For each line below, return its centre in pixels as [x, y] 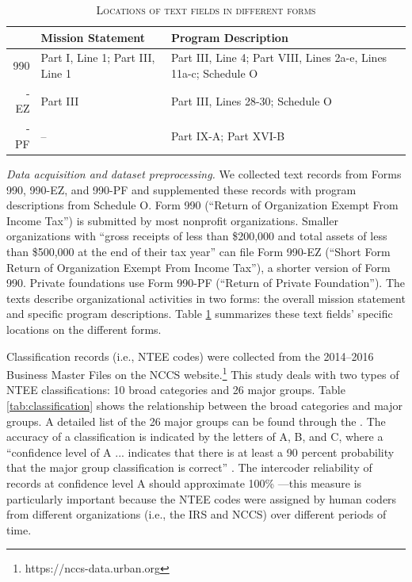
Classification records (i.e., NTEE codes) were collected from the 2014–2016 [190, 356]
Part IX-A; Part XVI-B [228, 136]
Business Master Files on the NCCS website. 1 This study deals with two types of [203, 373]
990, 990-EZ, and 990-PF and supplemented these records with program [181, 189]
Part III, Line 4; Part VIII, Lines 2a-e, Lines [279, 57]
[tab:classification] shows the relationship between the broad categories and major [204, 405]
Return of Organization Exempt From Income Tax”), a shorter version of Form [198, 267]
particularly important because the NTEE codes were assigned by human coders [202, 498]
